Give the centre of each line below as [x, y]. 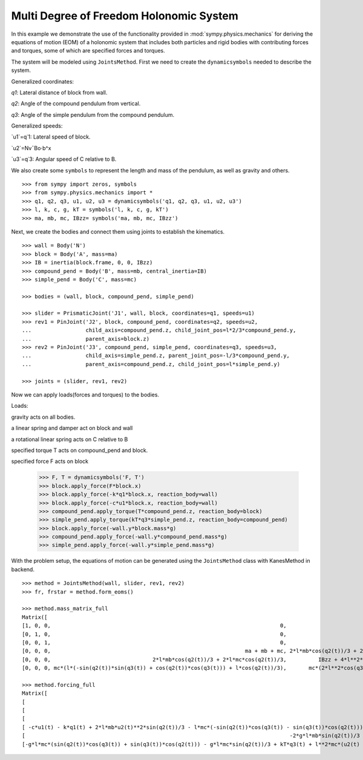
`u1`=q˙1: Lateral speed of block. [51, 137]
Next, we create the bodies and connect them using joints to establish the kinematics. [118, 231]
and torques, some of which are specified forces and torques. [88, 51]
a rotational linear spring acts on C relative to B [70, 439]
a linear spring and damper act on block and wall [72, 428]
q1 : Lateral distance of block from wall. [59, 92]
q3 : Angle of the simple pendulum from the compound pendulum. [93, 114]
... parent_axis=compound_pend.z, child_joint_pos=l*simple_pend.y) [151, 364]
